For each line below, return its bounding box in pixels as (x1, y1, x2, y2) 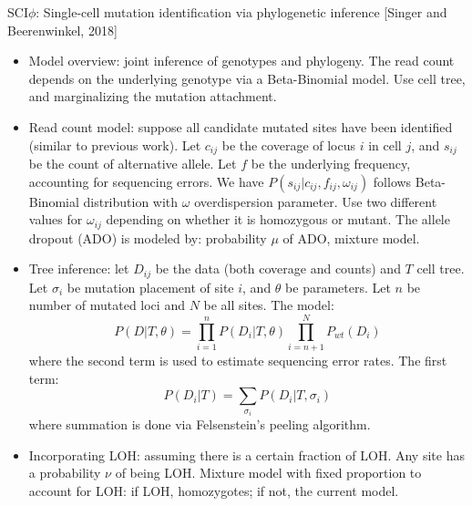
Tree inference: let (28, 259, 129, 278)
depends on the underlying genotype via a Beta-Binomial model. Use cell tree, (28, 68, 466, 88)
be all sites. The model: (203, 295, 334, 315)
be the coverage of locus (221, 135, 356, 154)
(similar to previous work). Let (28, 135, 201, 154)
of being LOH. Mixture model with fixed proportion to (115, 463, 422, 482)
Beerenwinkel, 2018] (7, 20, 118, 39)
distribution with (83, 191, 179, 211)
